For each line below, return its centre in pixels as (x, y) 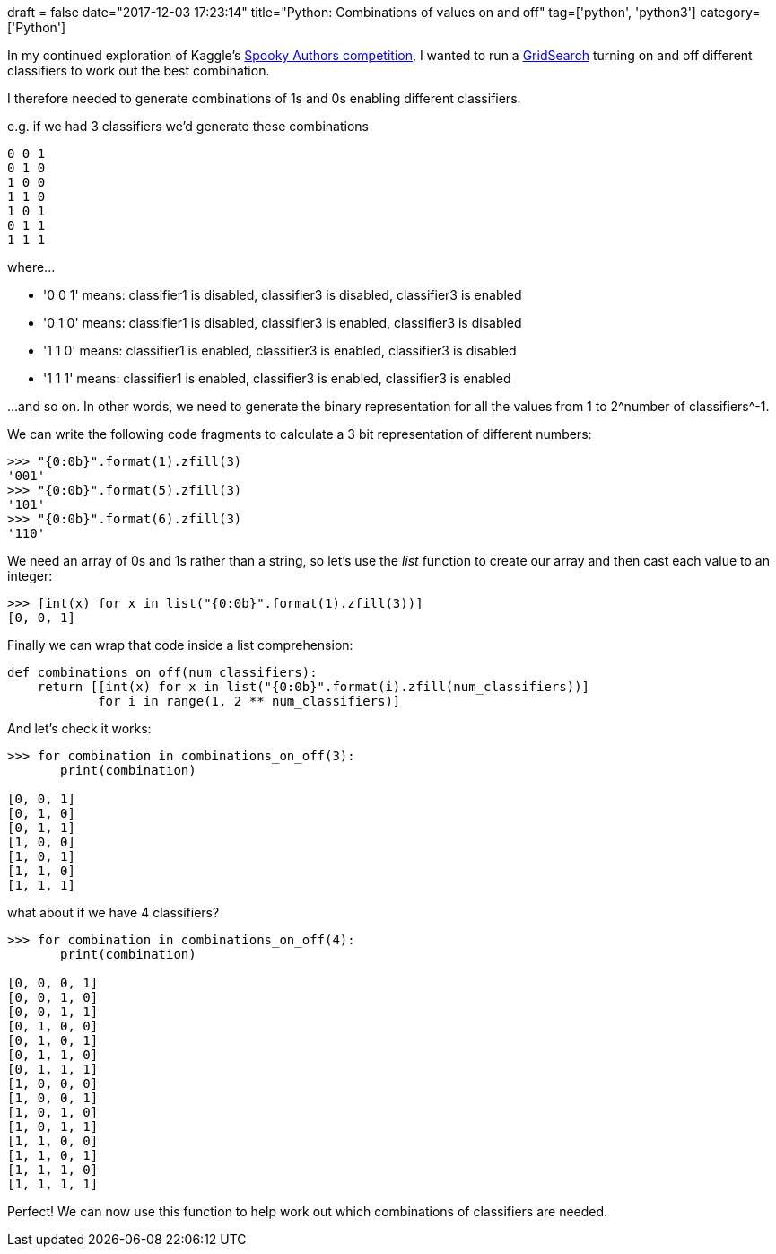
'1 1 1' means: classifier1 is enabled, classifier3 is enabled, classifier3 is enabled (277, 378)
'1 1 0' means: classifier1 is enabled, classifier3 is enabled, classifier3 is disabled (280, 351)
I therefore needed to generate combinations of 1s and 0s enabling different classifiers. (264, 98)
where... (31, 267)
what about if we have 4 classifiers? (113, 912)
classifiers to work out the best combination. (139, 70)
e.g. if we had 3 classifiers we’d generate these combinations (188, 126)
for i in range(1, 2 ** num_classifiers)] (249, 701)
